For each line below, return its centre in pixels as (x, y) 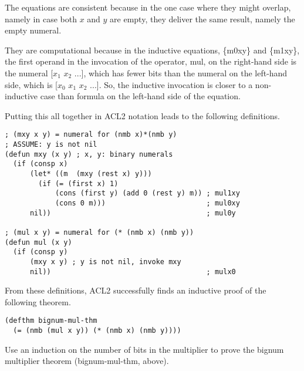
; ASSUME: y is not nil (51, 144)
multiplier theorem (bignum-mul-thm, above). (87, 361)
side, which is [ (31, 84)
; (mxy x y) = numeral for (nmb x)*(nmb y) (91, 135)
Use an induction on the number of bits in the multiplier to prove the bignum (144, 349)
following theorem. (38, 301)
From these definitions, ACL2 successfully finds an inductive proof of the (136, 290)
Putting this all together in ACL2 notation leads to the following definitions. (142, 115)
